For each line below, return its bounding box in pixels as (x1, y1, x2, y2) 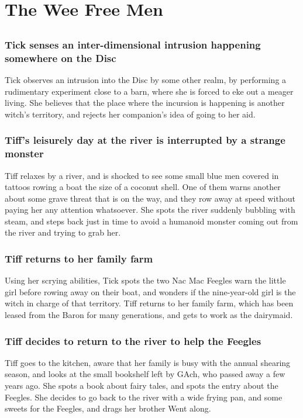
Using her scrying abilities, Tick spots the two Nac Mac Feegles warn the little (5, 274, 286, 286)
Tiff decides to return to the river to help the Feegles (5, 333, 261, 348)
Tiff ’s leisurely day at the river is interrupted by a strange (5, 133, 285, 147)
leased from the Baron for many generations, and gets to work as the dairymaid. (5, 309, 293, 321)
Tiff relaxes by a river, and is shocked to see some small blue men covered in (5, 169, 279, 181)
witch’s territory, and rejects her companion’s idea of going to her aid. (5, 108, 256, 120)
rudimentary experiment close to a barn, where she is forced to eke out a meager (5, 85, 294, 97)
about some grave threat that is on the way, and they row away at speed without (5, 192, 295, 204)
